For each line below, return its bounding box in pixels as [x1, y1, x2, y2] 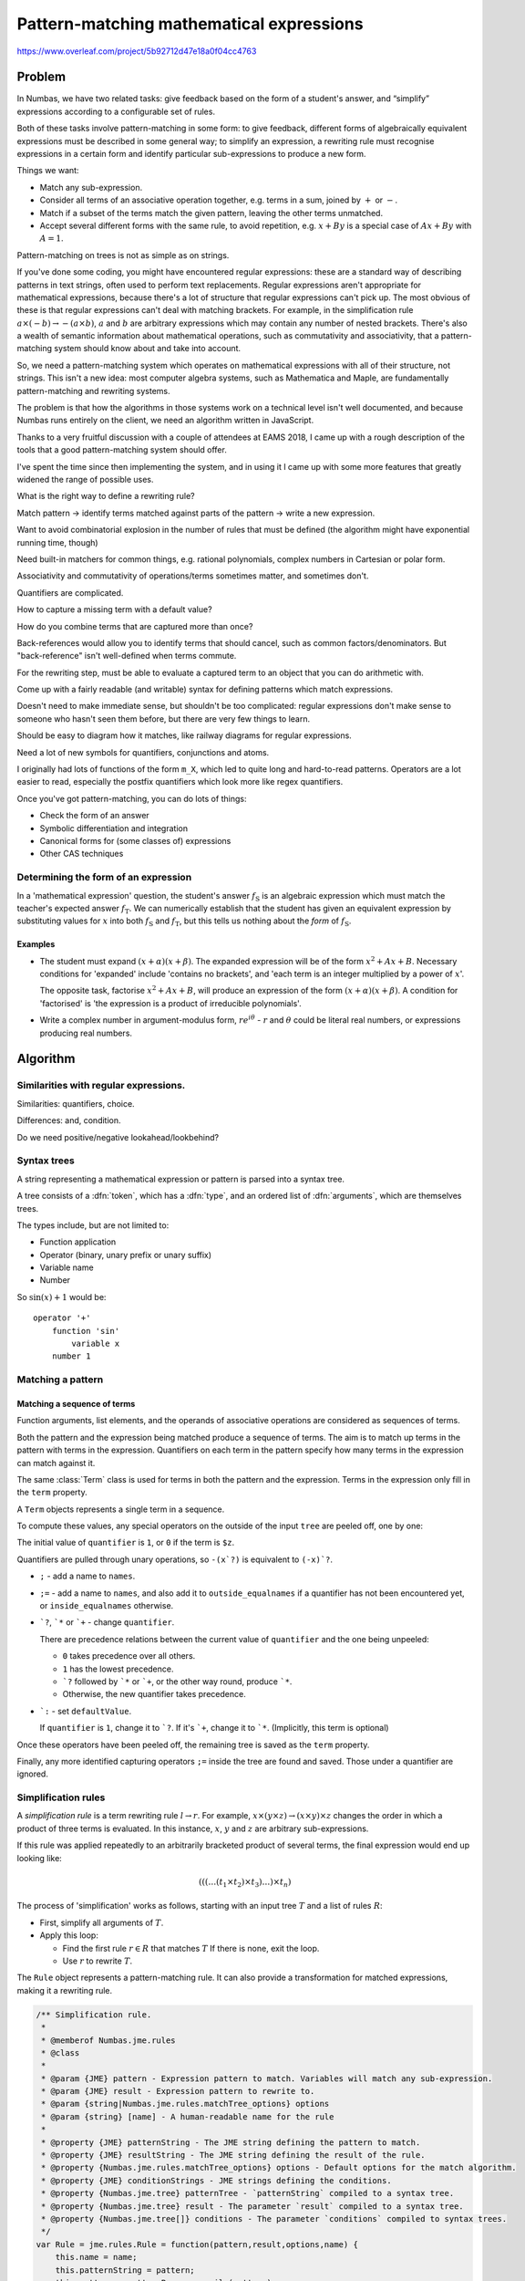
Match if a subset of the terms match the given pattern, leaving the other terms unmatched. [39, 207, 383, 218]
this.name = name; [55, 2252, 138, 2263]
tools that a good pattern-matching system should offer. [16, 444, 227, 455]
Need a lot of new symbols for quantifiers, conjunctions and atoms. [16, 746, 270, 757]
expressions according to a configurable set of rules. [16, 106, 216, 117]
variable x [71, 1338, 120, 1349]
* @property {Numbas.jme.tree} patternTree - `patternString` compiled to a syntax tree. [41, 2188, 455, 2199]
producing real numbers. [39, 1027, 132, 1038]
